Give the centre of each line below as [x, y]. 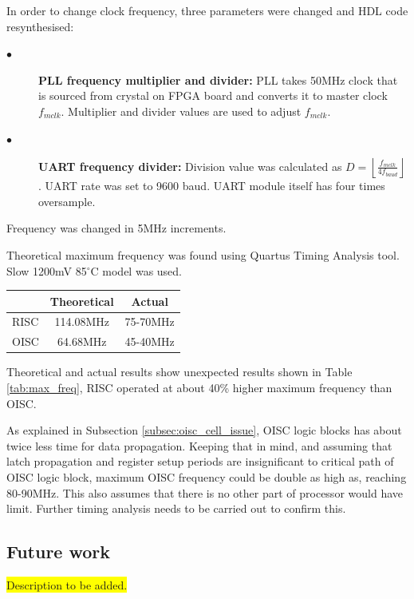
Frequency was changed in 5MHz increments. [116, 228]
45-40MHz [150, 341]
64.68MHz [82, 341]
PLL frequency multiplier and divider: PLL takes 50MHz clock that [218, 79]
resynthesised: [40, 26]
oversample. [67, 201]
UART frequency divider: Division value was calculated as [190, 166]
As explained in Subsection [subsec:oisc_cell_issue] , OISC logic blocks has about [204, 430]
